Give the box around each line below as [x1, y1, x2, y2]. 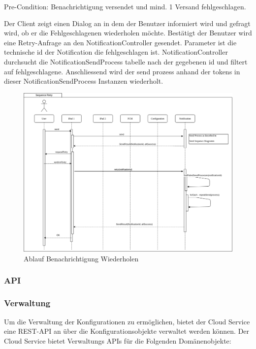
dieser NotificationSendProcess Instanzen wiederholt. [4, 76, 163, 86]
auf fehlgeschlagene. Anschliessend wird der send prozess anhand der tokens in [4, 66, 240, 76]
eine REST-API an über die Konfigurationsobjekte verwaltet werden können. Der [4, 326, 250, 336]
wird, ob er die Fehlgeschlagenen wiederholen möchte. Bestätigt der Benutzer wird [4, 28, 252, 38]
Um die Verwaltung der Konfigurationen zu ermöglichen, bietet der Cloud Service [4, 316, 250, 326]
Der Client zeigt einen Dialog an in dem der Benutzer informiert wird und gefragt [4, 18, 251, 28]
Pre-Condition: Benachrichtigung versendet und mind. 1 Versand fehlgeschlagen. [4, 1, 246, 11]
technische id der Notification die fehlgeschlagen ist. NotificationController [4, 47, 228, 57]
